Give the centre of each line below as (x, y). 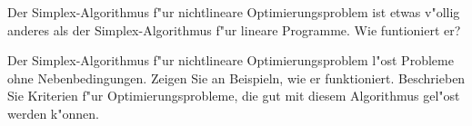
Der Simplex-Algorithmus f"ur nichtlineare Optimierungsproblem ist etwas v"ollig (234, 12)
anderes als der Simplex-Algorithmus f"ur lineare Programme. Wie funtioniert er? (234, 29)
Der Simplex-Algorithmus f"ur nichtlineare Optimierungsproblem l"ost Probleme (231, 60)
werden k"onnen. (53, 113)
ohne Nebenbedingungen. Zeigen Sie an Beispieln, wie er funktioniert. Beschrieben (236, 78)
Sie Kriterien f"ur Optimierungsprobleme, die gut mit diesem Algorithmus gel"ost (234, 96)
